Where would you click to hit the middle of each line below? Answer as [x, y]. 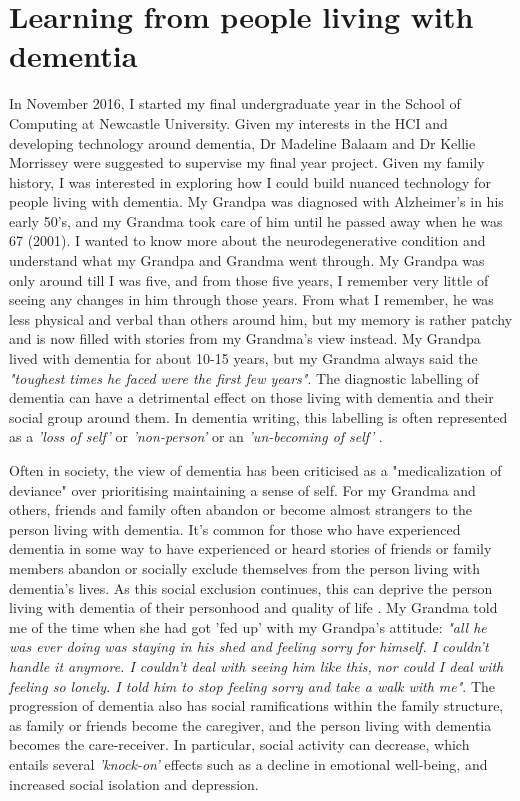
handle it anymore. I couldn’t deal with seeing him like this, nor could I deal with [256, 665]
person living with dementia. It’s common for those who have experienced [235, 528]
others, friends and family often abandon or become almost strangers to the [240, 509]
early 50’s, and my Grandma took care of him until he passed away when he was [256, 220]
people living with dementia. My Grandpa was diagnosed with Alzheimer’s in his [256, 201]
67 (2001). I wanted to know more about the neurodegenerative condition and [247, 240]
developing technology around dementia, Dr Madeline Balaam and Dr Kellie [242, 142]
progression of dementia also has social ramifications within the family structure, [256, 705]
